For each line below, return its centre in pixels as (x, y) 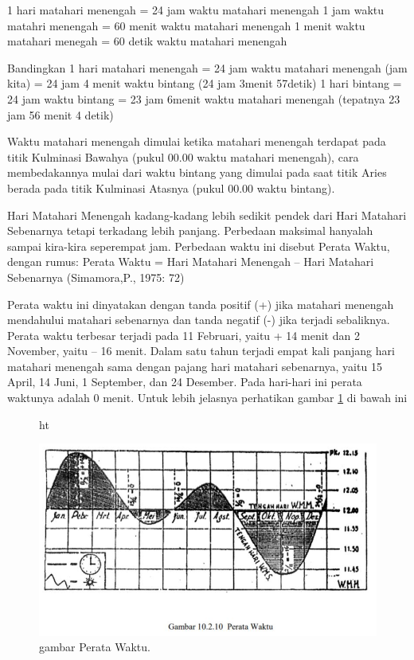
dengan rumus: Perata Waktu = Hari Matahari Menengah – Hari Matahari (191, 262)
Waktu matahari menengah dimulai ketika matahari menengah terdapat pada (197, 141)
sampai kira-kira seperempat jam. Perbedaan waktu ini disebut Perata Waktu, (199, 246)
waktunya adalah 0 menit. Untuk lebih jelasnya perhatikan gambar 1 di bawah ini (207, 398)
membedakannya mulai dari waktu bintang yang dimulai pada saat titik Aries (197, 172)
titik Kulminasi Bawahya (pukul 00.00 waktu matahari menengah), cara (183, 156)
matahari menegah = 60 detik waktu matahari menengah (147, 41)
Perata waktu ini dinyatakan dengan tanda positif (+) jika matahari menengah (201, 304)
